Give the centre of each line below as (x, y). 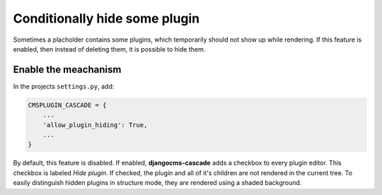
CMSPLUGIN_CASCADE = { (67, 105)
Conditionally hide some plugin (106, 18)
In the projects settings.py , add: (64, 86)
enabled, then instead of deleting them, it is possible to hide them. (109, 49)
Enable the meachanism (67, 70)
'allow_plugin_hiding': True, (95, 125)
